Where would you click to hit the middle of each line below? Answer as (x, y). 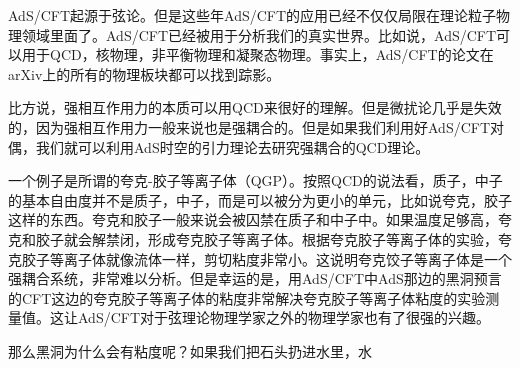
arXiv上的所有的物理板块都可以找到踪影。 (144, 73)
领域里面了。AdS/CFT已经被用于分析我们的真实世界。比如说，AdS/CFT (259, 34)
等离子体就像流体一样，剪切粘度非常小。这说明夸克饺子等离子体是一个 (280, 258)
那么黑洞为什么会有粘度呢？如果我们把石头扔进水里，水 (190, 350)
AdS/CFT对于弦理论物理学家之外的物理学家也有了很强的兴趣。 (284, 317)
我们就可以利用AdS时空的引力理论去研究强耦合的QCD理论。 (232, 146)
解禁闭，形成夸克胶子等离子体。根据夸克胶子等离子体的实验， (294, 238)
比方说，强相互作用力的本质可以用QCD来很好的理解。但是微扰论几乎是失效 (255, 107)
